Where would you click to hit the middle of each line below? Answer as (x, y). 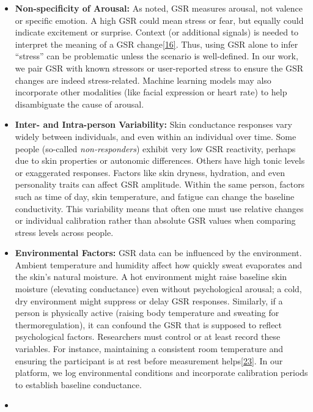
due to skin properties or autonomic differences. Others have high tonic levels (160, 160)
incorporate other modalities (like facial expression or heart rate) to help (151, 92)
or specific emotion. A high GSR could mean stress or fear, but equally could (159, 20)
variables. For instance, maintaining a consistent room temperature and (149, 349)
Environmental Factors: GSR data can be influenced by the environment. (158, 253)
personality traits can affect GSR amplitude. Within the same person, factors (160, 184)
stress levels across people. (64, 232)
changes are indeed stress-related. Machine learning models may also (143, 80)
